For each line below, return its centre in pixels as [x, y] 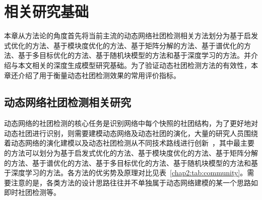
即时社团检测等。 [32, 192]
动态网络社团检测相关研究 [68, 102]
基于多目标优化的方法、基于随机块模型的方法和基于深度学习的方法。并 [134, 55]
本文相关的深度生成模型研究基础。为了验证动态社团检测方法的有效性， [134, 65]
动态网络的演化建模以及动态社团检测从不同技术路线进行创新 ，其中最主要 [133, 143]
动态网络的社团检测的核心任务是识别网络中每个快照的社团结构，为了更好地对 [131, 123]
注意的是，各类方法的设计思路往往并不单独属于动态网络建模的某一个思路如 [134, 182]
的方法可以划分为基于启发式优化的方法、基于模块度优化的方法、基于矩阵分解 [131, 153]
